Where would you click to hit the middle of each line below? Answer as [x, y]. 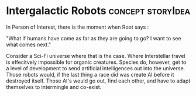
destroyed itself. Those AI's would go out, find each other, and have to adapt [98, 81]
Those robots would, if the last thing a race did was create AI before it [90, 74]
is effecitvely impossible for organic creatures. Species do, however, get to [96, 62]
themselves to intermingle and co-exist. [54, 87]
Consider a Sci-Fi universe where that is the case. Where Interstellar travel [96, 56]
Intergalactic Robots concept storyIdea [98, 11]
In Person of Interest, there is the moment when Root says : [78, 27]
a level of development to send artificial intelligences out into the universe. [96, 68]
